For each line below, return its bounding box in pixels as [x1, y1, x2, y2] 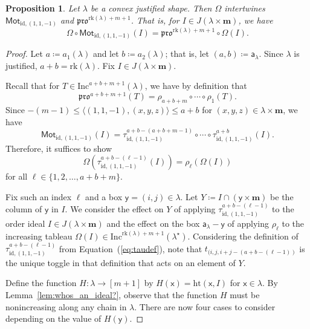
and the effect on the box [106, 217, 200, 229]
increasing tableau [5, 229, 73, 242]
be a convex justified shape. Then [91, 2, 212, 14]
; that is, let [165, 47, 209, 60]
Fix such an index [5, 190, 72, 203]
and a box [85, 190, 123, 203]
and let [92, 47, 119, 60]
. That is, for [131, 13, 179, 26]
